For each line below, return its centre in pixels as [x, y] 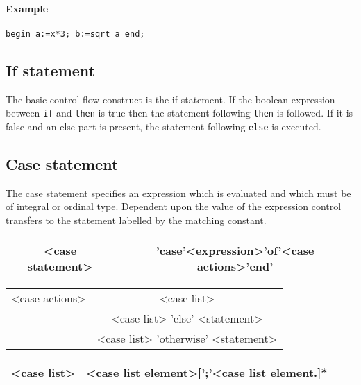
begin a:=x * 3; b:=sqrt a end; [75, 34]
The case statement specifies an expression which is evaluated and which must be [178, 192]
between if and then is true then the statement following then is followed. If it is [179, 113]
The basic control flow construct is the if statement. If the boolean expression [170, 99]
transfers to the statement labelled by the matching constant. [136, 220]
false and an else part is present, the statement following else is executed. [163, 126]
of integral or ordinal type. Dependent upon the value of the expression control [174, 206]
